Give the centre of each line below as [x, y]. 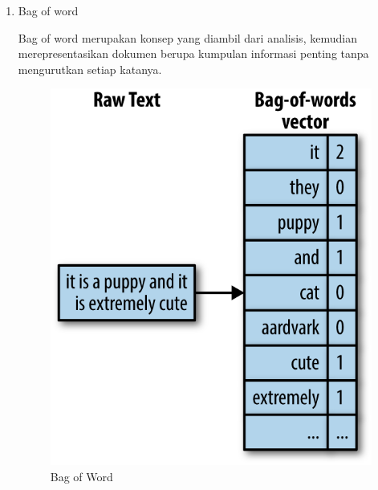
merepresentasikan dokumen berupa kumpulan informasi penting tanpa [193, 53]
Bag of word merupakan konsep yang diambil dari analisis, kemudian [187, 37]
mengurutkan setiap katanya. [90, 69]
